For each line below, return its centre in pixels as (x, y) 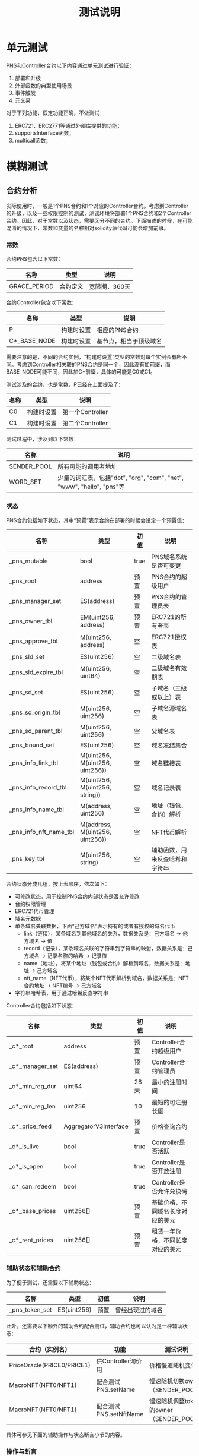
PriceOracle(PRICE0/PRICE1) (50, 1365)
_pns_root (23, 581)
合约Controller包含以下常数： (42, 302)
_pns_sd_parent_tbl (36, 731)
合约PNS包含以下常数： (35, 259)
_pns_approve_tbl (33, 641)
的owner (161, 1410)
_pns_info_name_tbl (36, 810)
